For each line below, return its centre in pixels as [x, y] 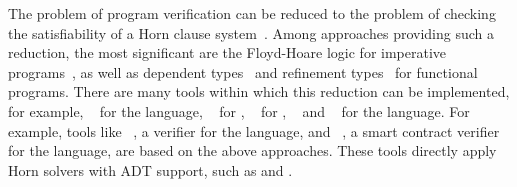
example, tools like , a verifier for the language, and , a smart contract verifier [254, 130]
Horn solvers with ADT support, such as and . [150, 169]
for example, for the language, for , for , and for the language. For [239, 110]
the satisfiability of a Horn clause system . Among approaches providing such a [251, 32]
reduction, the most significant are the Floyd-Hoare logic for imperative [227, 52]
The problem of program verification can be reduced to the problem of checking [252, 13]
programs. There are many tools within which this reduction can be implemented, [259, 91]
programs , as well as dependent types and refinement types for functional [243, 71]
